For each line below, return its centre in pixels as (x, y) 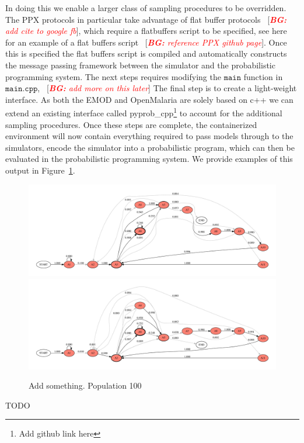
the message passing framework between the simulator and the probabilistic (140, 65)
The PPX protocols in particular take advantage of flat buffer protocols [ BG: (146, 19)
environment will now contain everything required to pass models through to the (149, 136)
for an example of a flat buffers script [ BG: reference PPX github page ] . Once (146, 42)
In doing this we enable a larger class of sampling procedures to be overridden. (146, 8)
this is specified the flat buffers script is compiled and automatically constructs (146, 53)
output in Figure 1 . (40, 170)
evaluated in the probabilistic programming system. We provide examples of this (149, 159)
